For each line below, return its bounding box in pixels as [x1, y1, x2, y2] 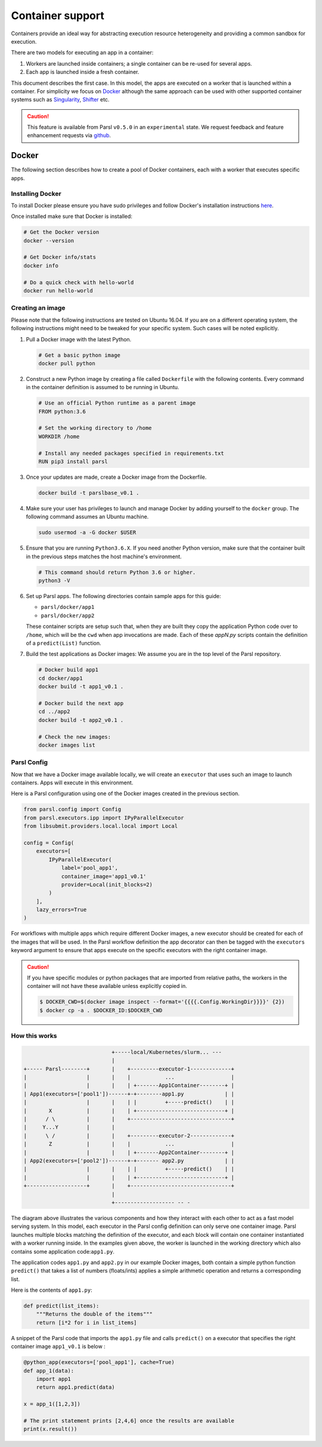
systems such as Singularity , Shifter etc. [11, 96, 110, 103]
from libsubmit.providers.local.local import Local [23, 823, 178, 830]
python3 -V [38, 577, 70, 584]
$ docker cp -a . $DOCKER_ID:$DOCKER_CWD [39, 1006, 163, 1014]
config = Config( [23, 839, 75, 846]
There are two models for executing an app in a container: [11, 49, 154, 56]
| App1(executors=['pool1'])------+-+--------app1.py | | [23, 1090, 235, 1097]
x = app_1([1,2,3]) [23, 1400, 80, 1408]
